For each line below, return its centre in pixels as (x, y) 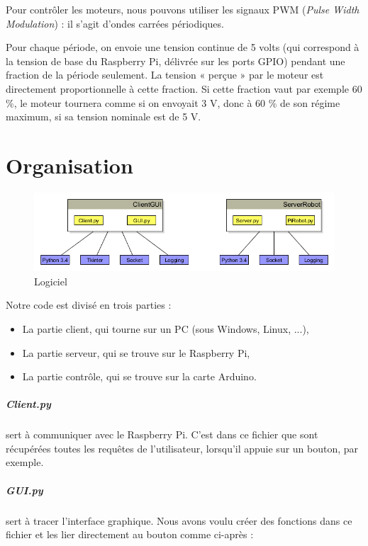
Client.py (28, 404)
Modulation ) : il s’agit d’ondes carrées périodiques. (115, 23)
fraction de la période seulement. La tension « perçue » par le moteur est (165, 75)
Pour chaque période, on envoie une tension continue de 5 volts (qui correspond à (183, 47)
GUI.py (24, 490)
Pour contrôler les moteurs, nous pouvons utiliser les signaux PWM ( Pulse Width (183, 9)
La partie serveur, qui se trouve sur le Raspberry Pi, (136, 352)
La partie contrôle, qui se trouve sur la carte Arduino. (139, 376)
